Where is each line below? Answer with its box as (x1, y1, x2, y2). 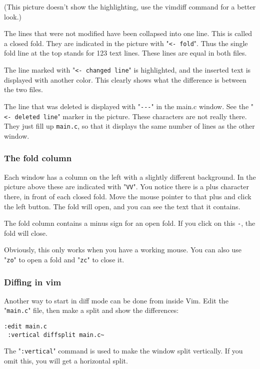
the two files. (4, 84, 43, 95)
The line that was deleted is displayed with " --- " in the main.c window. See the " (4, 101, 253, 111)
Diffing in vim (4, 275, 61, 288)
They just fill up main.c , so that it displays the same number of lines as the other (4, 121, 255, 131)
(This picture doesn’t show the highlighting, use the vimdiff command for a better (4, 2, 256, 12)
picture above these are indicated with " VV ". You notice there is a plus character (4, 181, 249, 192)
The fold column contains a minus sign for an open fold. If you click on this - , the (4, 218, 255, 228)
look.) (4, 11, 22, 22)
